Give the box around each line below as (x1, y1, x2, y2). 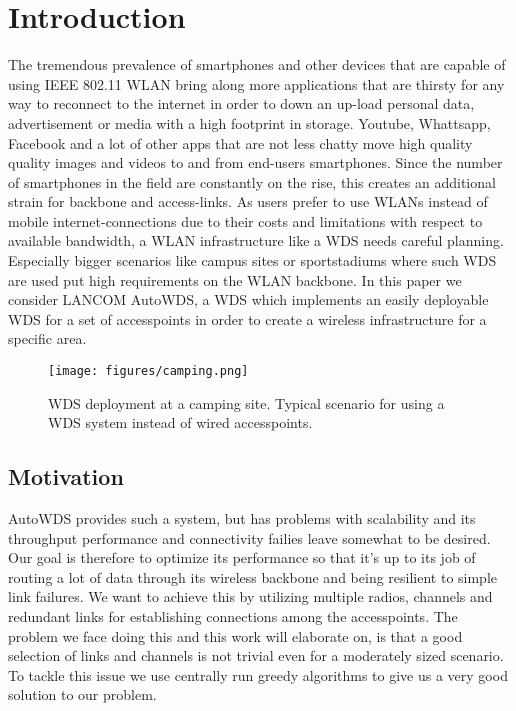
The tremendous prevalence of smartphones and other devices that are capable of (8, 54, 506, 75)
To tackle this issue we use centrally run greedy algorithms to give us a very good (8, 664, 508, 685)
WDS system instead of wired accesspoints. (48, 412, 313, 433)
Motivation (8, 461, 124, 492)
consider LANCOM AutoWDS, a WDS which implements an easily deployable (8, 289, 489, 310)
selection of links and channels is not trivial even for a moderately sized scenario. (8, 645, 504, 666)
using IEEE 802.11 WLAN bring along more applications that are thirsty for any (8, 73, 505, 94)
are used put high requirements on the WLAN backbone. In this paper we (8, 269, 462, 290)
